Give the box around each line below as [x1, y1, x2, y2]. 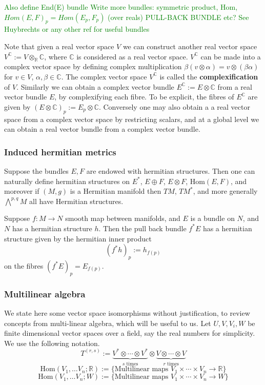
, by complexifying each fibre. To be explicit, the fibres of [54, 91, 234, 102]
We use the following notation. [4, 337, 100, 348]
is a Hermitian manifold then [70, 186, 161, 196]
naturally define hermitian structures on [4, 175, 130, 186]
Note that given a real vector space [4, 40, 114, 51]
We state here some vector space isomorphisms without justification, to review [4, 307, 250, 318]
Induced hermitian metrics [4, 145, 116, 158]
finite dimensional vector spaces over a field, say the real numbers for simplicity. [4, 328, 255, 338]
